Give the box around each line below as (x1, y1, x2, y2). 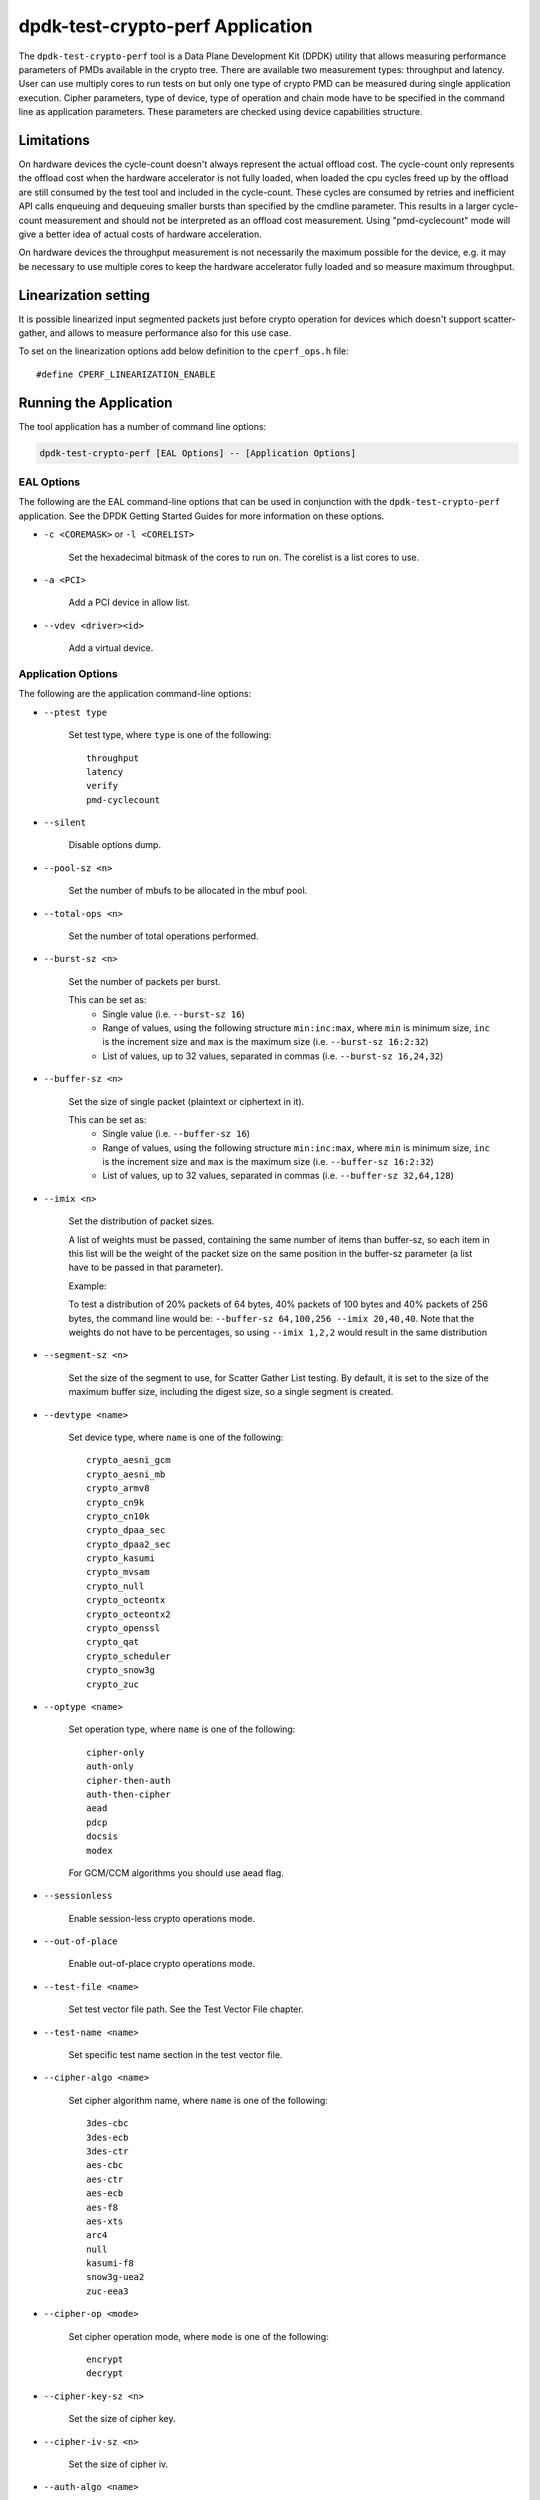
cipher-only (86, 1746, 145, 1758)
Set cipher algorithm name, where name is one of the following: (68, 2094, 329, 2106)
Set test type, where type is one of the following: (68, 729, 272, 741)
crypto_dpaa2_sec (86, 1538, 171, 1550)
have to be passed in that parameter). (68, 1261, 224, 1274)
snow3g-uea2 (86, 2271, 145, 2283)
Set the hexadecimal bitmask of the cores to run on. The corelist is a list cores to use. (68, 551, 420, 563)
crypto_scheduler (86, 1650, 171, 1662)
